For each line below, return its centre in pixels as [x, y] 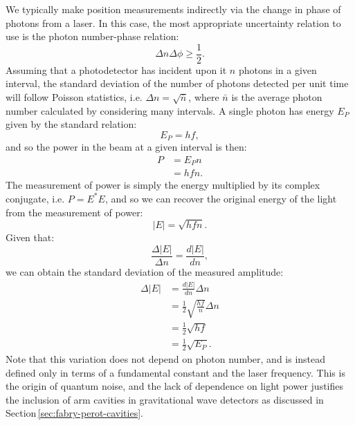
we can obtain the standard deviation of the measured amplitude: [145, 271]
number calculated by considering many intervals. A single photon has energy [170, 110]
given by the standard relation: [71, 124]
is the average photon [277, 97]
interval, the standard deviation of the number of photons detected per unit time [177, 83]
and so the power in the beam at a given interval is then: [126, 147]
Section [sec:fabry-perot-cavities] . [74, 413]
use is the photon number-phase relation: [92, 36]
